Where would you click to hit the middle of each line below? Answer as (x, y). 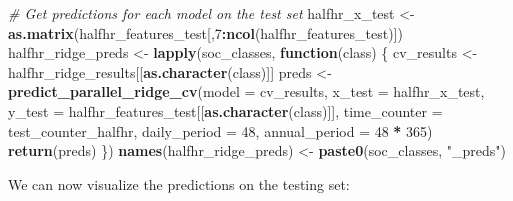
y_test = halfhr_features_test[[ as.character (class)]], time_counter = (225, 110)
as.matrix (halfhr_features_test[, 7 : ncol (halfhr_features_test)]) (205, 32)
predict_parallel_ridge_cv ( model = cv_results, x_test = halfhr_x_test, (246, 91)
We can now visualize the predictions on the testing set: (179, 183)
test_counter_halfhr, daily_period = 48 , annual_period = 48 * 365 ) (220, 130)
